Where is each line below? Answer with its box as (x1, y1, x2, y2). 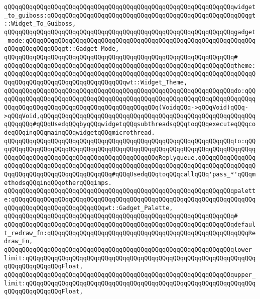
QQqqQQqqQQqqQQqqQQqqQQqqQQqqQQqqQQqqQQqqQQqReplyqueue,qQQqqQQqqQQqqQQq (4, 154, 256, 161)
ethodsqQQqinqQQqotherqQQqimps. (4, 179, 112, 186)
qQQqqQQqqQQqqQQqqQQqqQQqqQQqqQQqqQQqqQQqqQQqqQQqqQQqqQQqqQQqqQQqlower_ (4, 246, 256, 254)
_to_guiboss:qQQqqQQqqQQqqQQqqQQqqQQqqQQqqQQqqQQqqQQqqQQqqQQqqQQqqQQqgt (4, 12, 256, 19)
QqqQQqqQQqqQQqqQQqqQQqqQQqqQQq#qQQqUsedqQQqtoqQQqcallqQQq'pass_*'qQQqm (4, 171, 256, 178)
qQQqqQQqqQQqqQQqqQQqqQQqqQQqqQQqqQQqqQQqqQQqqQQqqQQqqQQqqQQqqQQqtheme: (4, 62, 256, 69)
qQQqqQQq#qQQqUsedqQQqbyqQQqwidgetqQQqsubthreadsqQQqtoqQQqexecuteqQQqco (4, 121, 256, 128)
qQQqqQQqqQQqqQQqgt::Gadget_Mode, (4, 45, 119, 53)
